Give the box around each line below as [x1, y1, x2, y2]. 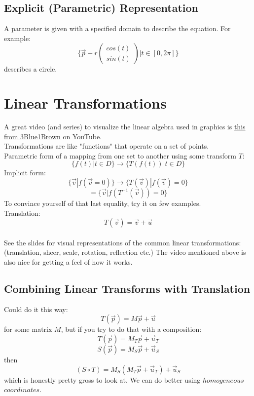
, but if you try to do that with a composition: [61, 324, 202, 334]
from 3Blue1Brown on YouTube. [4, 131, 102, 141]
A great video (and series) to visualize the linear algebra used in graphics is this [4, 121, 246, 132]
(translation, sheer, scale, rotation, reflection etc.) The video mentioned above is [4, 247, 246, 257]
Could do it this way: [4, 304, 68, 314]
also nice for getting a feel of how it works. [4, 257, 133, 267]
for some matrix [4, 324, 52, 334]
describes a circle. [4, 64, 57, 74]
